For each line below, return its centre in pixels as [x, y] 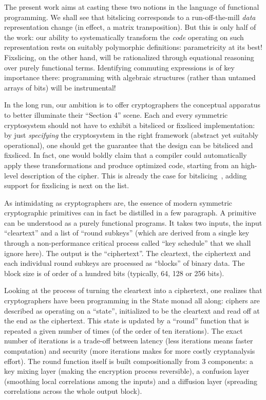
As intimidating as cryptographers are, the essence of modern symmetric [118, 202]
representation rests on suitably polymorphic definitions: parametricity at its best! [133, 47]
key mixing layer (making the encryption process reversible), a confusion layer [127, 371]
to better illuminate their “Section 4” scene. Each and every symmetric [116, 114]
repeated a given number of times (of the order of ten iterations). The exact [123, 330]
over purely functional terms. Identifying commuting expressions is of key [119, 67]
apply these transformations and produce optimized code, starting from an [121, 165]
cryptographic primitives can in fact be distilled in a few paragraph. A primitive [130, 213]
